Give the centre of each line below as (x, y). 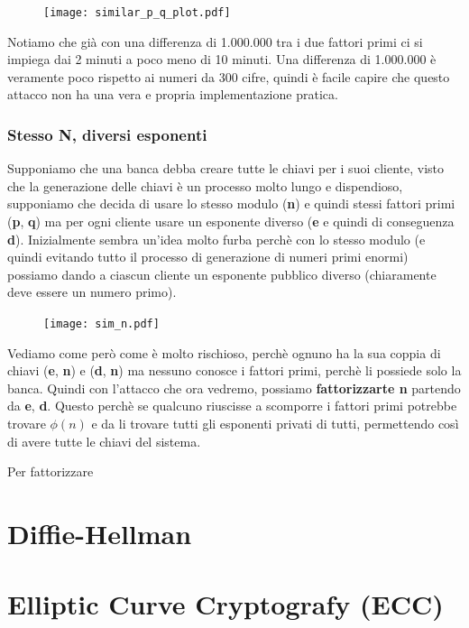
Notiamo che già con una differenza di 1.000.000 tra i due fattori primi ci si (215, 41)
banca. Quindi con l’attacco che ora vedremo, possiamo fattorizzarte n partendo (234, 388)
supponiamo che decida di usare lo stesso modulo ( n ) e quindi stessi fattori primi (231, 203)
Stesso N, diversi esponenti (107, 134)
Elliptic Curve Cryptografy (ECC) (225, 604)
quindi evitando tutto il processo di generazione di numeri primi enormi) (208, 257)
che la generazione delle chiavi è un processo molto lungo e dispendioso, (205, 185)
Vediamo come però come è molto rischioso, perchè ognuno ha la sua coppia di (224, 352)
